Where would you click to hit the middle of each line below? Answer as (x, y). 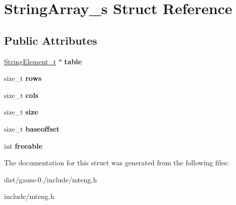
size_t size (21, 112)
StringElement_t (30, 61)
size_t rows (23, 78)
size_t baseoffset (32, 128)
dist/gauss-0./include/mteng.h (50, 179)
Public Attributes (51, 40)
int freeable (23, 145)
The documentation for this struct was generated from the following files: (117, 163)
